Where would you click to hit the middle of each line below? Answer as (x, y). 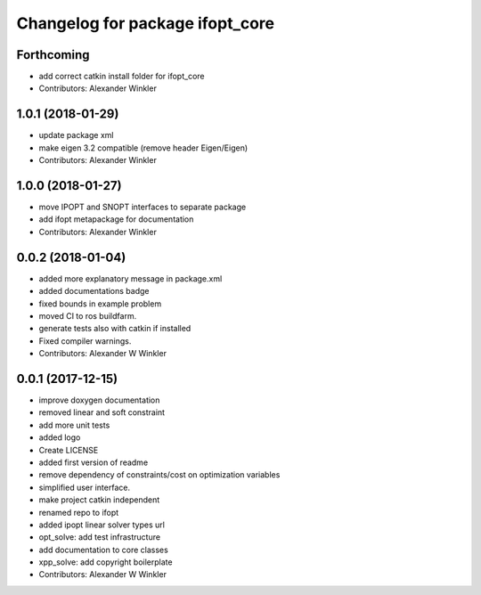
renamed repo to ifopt (79, 512)
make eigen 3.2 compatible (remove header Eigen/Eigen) (143, 148)
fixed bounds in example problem (100, 304)
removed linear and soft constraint (102, 412)
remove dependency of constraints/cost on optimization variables (159, 475)
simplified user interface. (85, 487)
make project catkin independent (99, 500)
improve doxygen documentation (99, 400)
